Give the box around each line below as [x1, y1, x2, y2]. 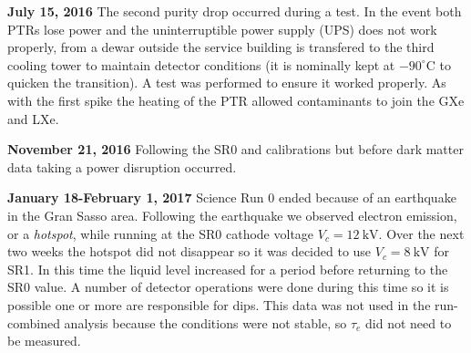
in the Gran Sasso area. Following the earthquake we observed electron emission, [7, 205, 457, 224]
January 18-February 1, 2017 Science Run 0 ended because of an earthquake [7, 188, 456, 207]
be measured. [7, 331, 81, 350]
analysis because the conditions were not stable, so [64, 313, 347, 332]
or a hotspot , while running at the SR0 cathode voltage [7, 223, 314, 243]
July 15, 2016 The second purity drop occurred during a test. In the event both [7, 2, 462, 20]
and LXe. [7, 109, 59, 128]
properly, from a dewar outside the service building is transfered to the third [7, 37, 435, 57]
